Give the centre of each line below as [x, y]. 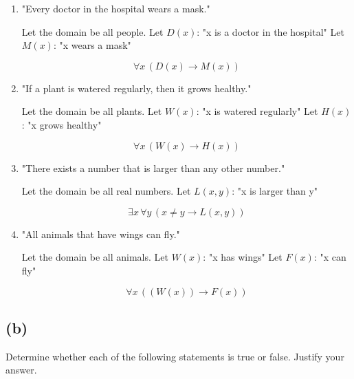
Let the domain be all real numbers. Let [106, 191]
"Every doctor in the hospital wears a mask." [116, 8]
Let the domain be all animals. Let [95, 257]
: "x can [330, 257]
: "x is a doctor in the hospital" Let [270, 31]
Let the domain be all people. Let [92, 31]
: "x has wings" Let [243, 257]
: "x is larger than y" [275, 191]
